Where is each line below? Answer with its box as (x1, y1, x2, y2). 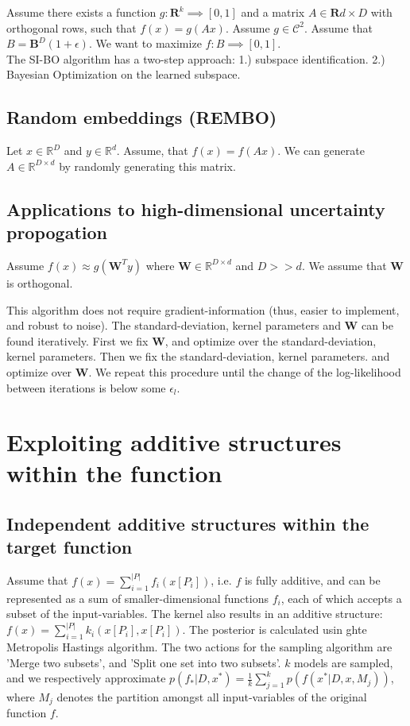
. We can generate (277, 142, 365, 159)
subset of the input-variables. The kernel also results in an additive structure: (6, 605, 383, 622)
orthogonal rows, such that (6, 19, 137, 36)
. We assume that (301, 257, 387, 273)
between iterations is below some (6, 379, 166, 396)
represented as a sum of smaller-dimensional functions (6, 589, 269, 606)
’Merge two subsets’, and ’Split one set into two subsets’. (6, 654, 281, 670)
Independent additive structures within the (6, 512, 369, 536)
